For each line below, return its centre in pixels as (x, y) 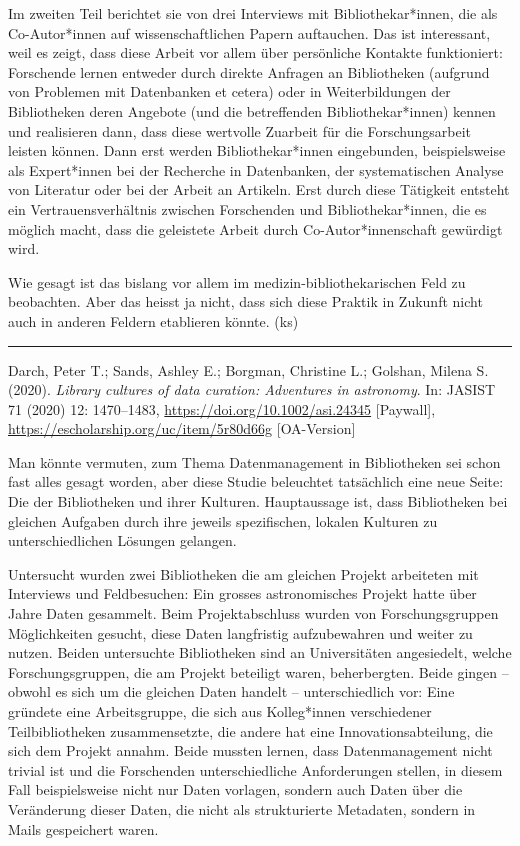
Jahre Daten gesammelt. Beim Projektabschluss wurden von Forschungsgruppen (253, 613)
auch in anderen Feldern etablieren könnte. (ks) (153, 320)
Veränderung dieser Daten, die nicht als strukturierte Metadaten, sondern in (242, 808)
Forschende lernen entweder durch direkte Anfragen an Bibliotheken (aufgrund (249, 71)
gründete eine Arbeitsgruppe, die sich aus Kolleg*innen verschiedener (220, 711)
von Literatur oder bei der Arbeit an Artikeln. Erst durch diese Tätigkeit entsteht (259, 189)
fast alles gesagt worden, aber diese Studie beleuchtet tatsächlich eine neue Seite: (256, 481)
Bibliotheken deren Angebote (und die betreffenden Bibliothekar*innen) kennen (252, 110)
